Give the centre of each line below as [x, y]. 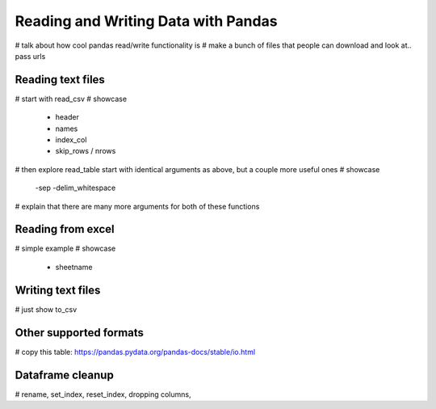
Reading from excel [65, 229]
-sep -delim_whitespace [75, 188]
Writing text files [58, 290]
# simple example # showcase [65, 249]
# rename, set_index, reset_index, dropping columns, [103, 394]
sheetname [74, 267]
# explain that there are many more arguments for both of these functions [137, 206]
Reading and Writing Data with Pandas [146, 21]
